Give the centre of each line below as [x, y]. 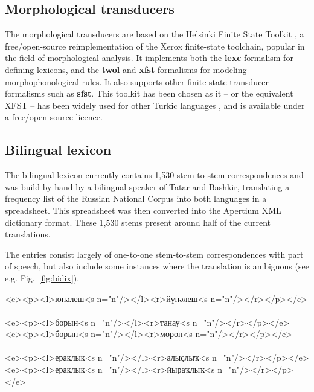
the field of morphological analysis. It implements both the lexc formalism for [149, 58]
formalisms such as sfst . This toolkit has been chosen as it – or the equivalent [149, 93]
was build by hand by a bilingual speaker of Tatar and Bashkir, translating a [147, 186]
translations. [28, 234]
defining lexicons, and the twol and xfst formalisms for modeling [126, 69]
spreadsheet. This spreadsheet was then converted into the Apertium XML [143, 210]
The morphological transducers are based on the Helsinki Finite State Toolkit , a [155, 34]
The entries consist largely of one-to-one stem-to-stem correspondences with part [154, 254]
